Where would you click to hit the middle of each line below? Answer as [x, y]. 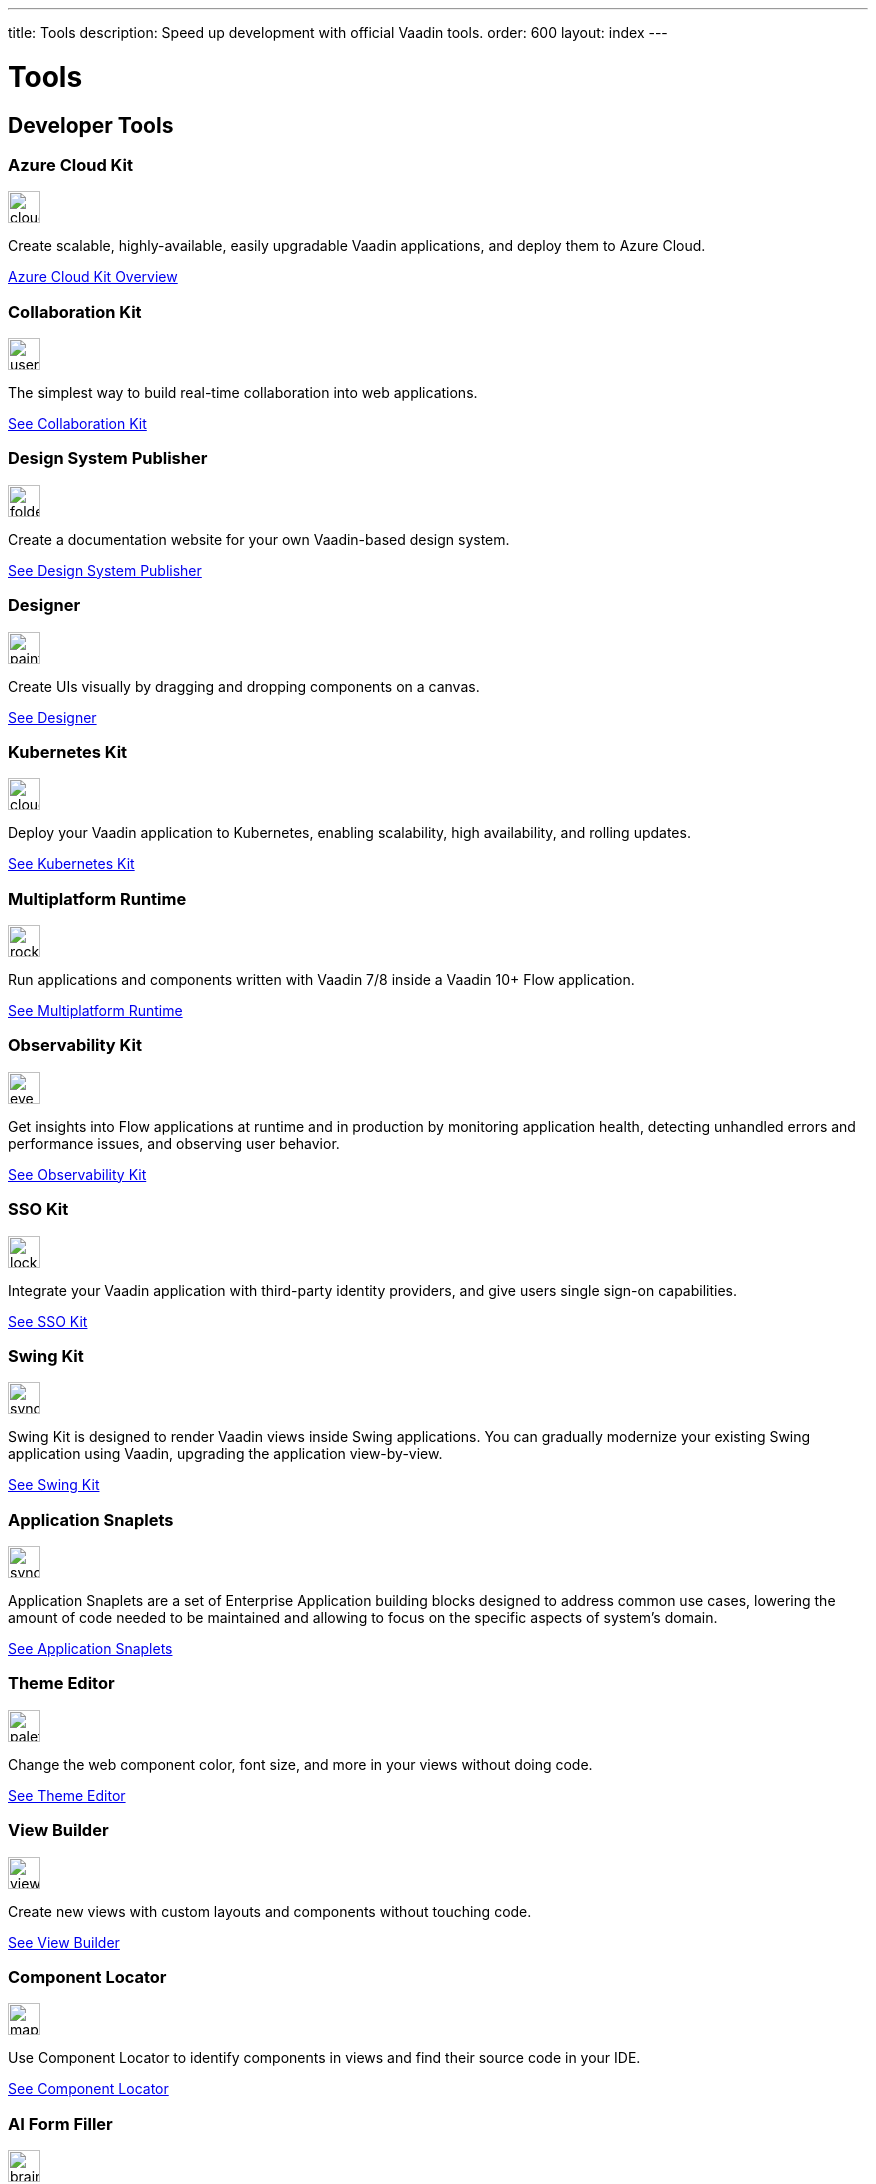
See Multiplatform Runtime [95, 1011]
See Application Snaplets [90, 1649]
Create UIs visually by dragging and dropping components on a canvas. [244, 686]
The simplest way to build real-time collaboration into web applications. [243, 393]
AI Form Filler [60, 2123]
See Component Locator [88, 2089]
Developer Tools [91, 125]
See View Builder [64, 1942]
